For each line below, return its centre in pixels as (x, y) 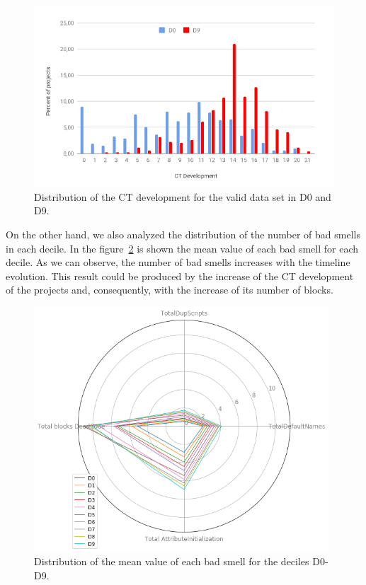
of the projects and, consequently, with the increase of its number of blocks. (170, 290)
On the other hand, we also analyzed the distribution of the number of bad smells (183, 234)
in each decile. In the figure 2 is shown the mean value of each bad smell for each (182, 248)
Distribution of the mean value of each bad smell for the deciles (172, 561)
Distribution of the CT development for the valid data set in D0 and (183, 196)
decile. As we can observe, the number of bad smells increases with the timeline (178, 262)
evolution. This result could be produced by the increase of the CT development (180, 276)
